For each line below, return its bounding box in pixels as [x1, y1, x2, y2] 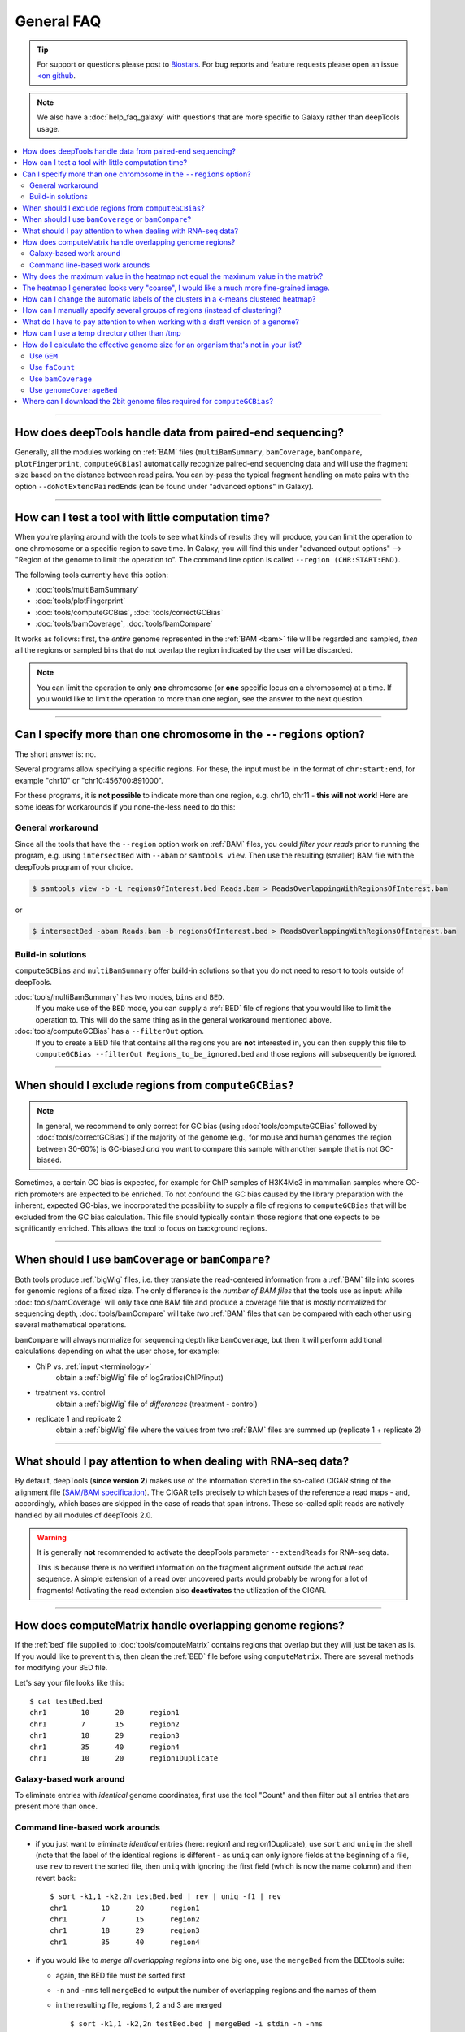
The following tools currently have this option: [15, 570, 169, 580]
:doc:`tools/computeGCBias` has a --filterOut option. [15, 1027, 205, 1036]
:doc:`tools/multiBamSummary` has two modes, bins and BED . [15, 992, 225, 1002]
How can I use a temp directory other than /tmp [22, 328, 182, 338]
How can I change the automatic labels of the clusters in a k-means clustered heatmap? [22, 293, 316, 304]
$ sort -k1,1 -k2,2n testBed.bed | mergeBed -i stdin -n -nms [70, 2019, 324, 2028]
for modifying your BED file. [15, 1663, 108, 1673]
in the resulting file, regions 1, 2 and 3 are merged [55, 2000, 223, 2010]
